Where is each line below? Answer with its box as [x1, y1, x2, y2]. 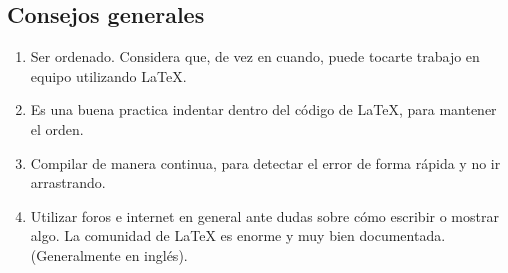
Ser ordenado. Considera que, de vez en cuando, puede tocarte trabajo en [30, 46, 480, 67]
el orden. [30, 118, 84, 139]
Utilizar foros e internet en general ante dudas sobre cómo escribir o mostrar [30, 205, 499, 226]
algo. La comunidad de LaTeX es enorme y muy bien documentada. [30, 225, 446, 246]
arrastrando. [30, 172, 106, 193]
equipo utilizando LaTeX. [30, 65, 187, 86]
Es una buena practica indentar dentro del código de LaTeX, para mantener [30, 99, 497, 120]
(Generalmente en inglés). [30, 244, 188, 265]
